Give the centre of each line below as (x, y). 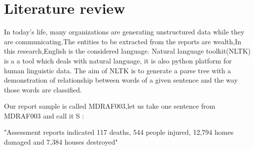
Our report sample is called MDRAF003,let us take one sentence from (110, 106)
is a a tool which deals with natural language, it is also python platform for (118, 60)
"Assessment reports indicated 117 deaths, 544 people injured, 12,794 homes (119, 132)
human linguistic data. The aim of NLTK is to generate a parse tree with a (118, 70)
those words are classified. (43, 89)
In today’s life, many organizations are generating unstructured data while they (124, 32)
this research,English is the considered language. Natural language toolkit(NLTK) (127, 51)
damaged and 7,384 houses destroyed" (61, 142)
